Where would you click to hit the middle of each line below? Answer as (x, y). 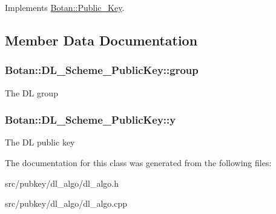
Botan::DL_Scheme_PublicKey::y (90, 120)
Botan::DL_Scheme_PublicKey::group (102, 70)
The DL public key (40, 142)
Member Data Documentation (101, 40)
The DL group (31, 92)
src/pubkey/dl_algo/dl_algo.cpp (66, 203)
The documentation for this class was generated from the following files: (138, 162)
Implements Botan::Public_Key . (65, 7)
